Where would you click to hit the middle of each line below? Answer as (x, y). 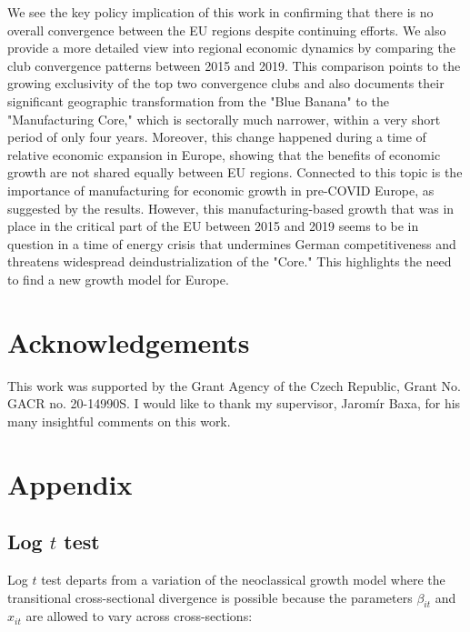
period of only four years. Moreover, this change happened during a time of (217, 137)
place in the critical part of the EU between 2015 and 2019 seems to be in (213, 226)
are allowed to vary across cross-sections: (139, 616)
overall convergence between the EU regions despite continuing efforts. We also (227, 30)
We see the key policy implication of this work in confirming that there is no (220, 12)
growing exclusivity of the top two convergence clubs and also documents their (226, 83)
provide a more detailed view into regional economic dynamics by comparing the (231, 48)
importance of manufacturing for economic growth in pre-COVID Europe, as (221, 190)
